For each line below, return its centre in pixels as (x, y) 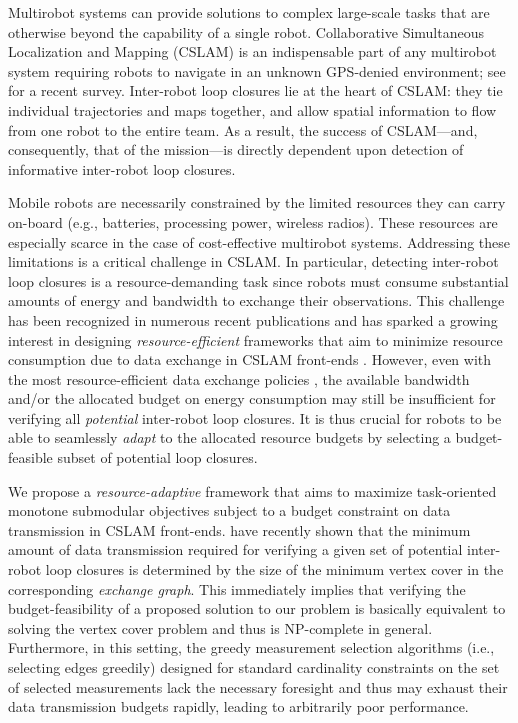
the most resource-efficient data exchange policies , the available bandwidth (239, 378)
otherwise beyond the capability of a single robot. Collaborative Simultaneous (246, 31)
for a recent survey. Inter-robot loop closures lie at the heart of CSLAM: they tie (255, 90)
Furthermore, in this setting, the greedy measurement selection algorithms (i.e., (251, 647)
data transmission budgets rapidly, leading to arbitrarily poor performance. (238, 706)
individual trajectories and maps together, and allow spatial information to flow (252, 109)
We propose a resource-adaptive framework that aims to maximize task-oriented (252, 490)
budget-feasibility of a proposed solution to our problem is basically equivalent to (257, 608)
